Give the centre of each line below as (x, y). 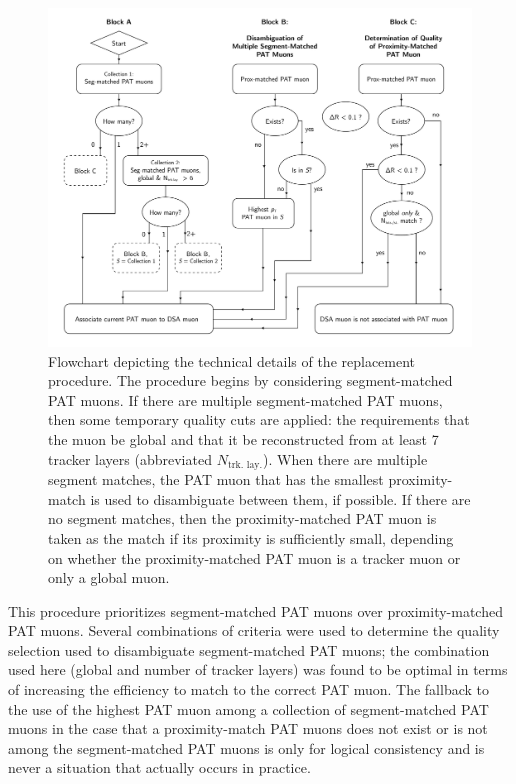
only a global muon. (109, 577)
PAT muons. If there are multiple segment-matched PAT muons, (245, 399)
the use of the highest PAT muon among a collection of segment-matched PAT (248, 708)
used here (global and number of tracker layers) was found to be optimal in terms (258, 669)
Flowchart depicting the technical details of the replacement (232, 360)
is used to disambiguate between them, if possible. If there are (280, 498)
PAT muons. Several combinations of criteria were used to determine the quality (254, 630)
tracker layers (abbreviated (130, 458)
